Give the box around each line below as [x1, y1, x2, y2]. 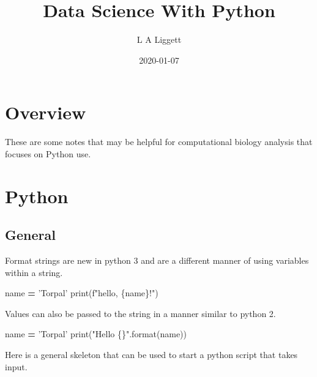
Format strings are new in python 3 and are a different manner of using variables [5, 254, 309, 267]
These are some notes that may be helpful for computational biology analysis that [5, 135, 313, 148]
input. [5, 360, 28, 373]
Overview [5, 100, 86, 125]
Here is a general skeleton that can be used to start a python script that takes [5, 348, 298, 360]
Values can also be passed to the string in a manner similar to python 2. [5, 307, 276, 319]
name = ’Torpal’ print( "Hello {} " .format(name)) [5, 327, 187, 340]
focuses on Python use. [5, 147, 91, 160]
